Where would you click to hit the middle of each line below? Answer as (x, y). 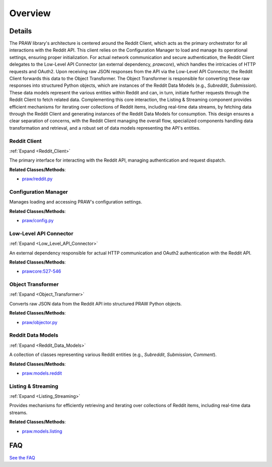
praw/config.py (38, 220)
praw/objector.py (40, 322)
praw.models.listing (42, 431)
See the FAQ (22, 457)
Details (21, 31)
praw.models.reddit (42, 373)
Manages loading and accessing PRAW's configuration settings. (76, 202)
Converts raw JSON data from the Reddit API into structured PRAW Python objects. (96, 303)
